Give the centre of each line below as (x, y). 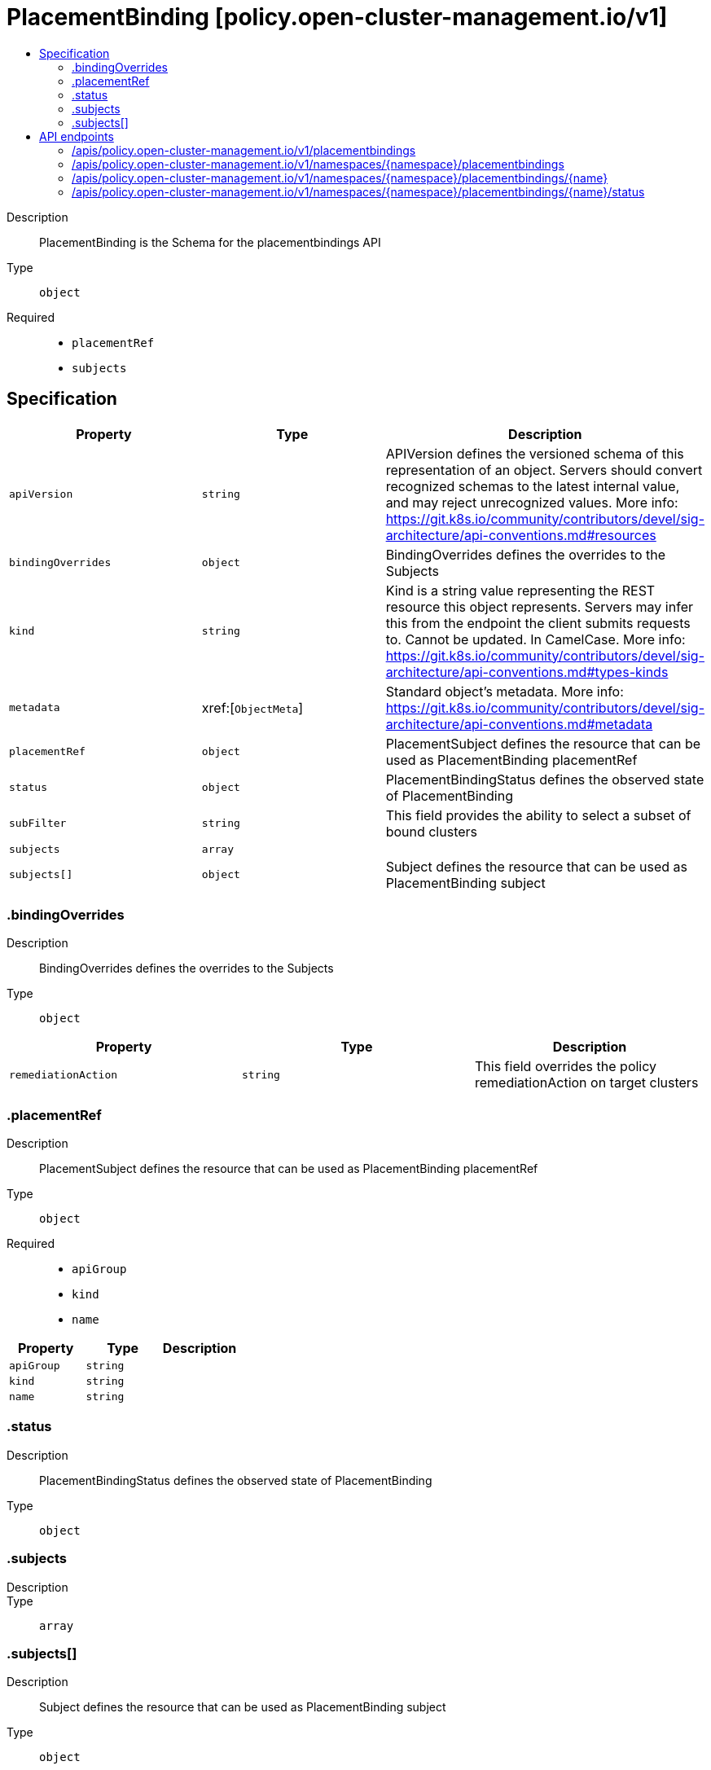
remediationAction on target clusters (586, 1083)
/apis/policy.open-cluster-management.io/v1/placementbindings (244, 150)
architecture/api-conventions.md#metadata (519, 724)
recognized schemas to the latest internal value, (533, 486)
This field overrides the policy (566, 1067)
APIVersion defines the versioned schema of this (535, 453)
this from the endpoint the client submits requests (538, 623)
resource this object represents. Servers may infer (539, 606)
